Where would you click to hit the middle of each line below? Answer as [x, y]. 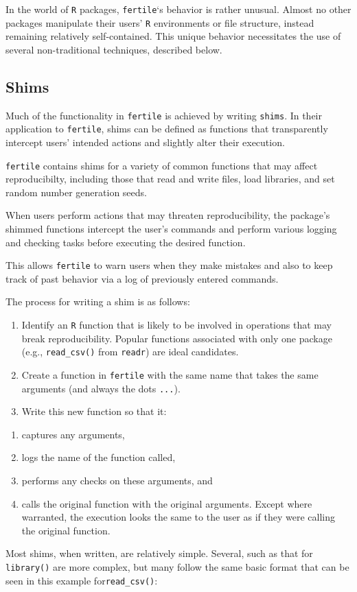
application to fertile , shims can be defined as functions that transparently [167, 129]
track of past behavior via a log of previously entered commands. [142, 278]
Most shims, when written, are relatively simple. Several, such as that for [159, 553]
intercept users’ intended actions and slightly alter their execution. [145, 142]
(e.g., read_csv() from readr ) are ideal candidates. [130, 352]
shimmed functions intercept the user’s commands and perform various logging [171, 229]
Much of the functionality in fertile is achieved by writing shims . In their [164, 115]
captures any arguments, [73, 434]
